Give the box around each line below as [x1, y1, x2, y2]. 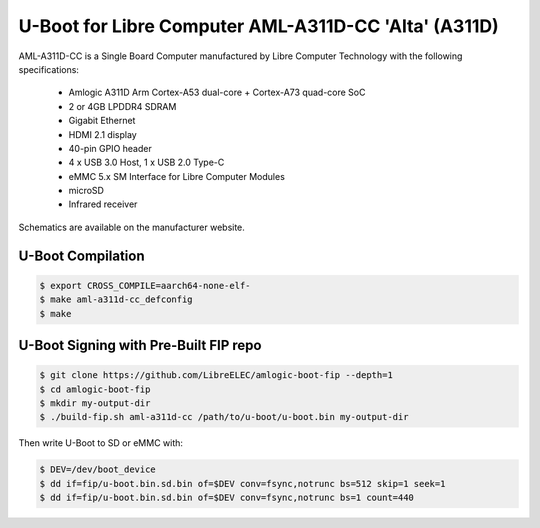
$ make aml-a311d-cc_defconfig [39, 294, 194, 305]
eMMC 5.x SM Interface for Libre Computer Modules [68, 170, 285, 182]
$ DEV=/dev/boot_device [39, 464, 157, 475]
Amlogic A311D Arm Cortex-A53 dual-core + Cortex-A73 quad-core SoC [68, 86, 366, 99]
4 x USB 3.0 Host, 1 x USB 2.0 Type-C [68, 156, 225, 169]
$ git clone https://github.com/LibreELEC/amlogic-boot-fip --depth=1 [39, 370, 394, 381]
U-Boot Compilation [18, 247, 145, 264]
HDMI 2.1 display [68, 128, 137, 140]
